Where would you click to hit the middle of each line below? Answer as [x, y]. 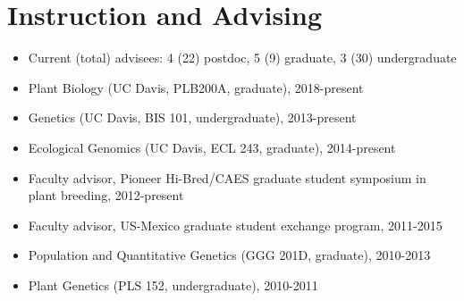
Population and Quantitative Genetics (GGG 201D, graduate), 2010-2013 [229, 255]
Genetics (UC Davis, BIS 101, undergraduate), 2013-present [192, 117]
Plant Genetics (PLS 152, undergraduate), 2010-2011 [173, 284]
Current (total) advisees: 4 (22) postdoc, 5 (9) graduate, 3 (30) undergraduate [242, 58]
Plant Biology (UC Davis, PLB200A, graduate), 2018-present [196, 87]
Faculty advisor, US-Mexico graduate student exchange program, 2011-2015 [235, 225]
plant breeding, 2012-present [106, 195]
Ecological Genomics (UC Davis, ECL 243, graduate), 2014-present [212, 147]
